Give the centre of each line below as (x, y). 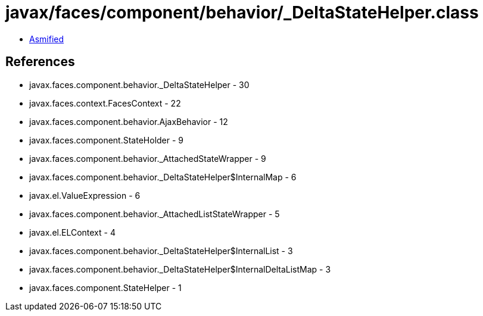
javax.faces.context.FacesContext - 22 (105, 103)
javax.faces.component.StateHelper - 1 (105, 287)
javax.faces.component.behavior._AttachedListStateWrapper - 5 (155, 214)
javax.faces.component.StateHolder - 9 (107, 140)
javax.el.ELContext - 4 (72, 232)
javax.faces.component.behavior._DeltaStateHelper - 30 (139, 85)
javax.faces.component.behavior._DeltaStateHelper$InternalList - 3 (161, 251)
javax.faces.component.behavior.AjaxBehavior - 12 (129, 121)
